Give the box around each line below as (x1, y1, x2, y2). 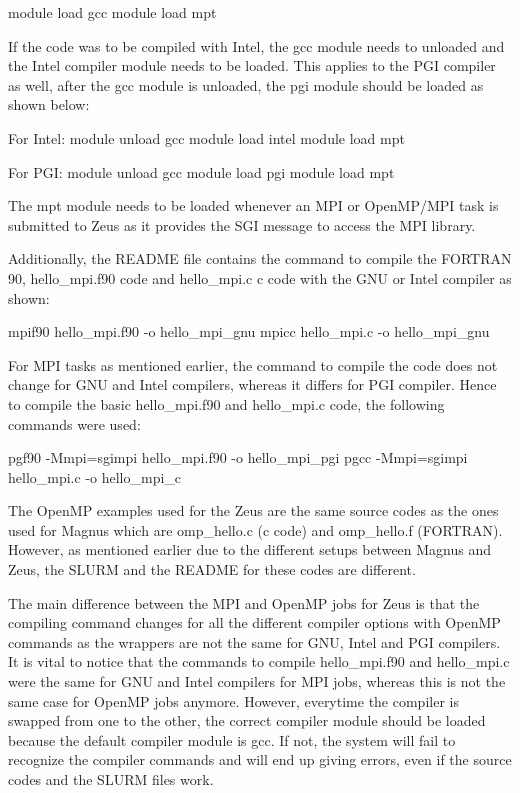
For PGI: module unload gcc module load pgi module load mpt (8, 161, 395, 182)
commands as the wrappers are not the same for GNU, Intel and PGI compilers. (8, 631, 501, 652)
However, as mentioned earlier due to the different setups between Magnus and (8, 539, 492, 560)
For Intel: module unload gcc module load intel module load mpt (8, 127, 405, 148)
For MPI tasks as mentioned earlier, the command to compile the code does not (8, 354, 498, 375)
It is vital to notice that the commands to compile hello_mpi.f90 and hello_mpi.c (8, 651, 510, 672)
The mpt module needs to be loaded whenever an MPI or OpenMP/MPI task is (8, 195, 499, 216)
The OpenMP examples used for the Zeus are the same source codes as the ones (8, 500, 499, 521)
